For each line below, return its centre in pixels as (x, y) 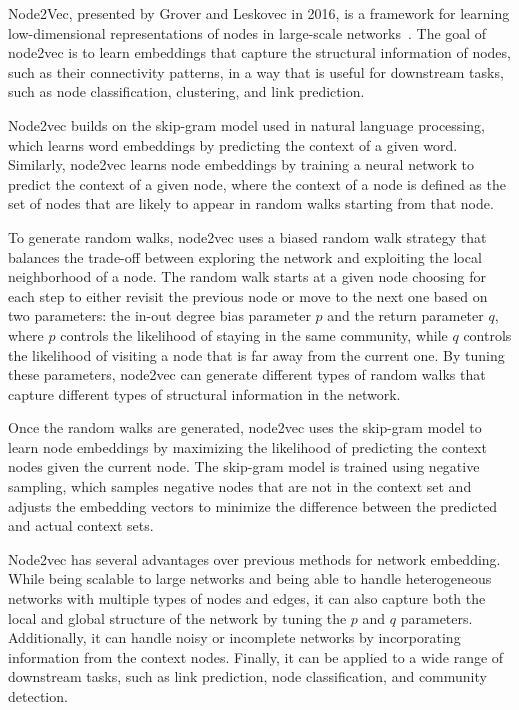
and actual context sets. (81, 525)
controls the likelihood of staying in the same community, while (254, 334)
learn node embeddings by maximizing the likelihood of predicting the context (247, 446)
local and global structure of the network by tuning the (177, 617)
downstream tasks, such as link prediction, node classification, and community (247, 676)
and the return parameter (405, 315)
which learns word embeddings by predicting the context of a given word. (233, 144)
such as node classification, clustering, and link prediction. (186, 91)
